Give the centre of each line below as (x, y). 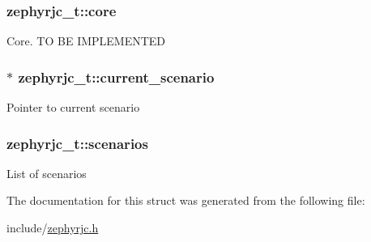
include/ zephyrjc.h (53, 228)
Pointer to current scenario (73, 107)
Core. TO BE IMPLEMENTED (86, 41)
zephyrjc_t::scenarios (77, 143)
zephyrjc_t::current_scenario (116, 76)
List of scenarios (47, 173)
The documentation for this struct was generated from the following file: (186, 200)
